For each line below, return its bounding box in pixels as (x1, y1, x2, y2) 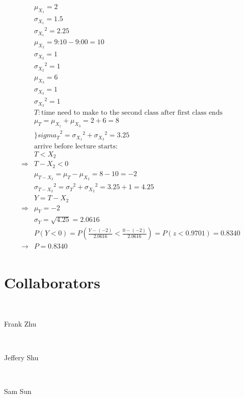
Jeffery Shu (4, 352, 39, 363)
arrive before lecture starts (34, 142, 116, 150)
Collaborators (4, 272, 101, 293)
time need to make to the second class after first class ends (41, 109, 223, 117)
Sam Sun (4, 386, 32, 396)
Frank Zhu (4, 318, 37, 329)
